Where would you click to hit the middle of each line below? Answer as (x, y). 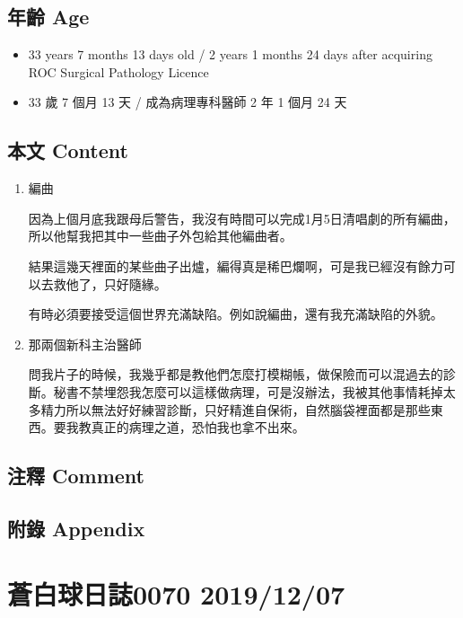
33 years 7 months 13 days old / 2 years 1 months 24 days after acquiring (230, 54)
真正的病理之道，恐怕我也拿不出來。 (198, 427)
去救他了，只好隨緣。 (104, 283)
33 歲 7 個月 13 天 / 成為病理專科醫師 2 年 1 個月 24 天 (188, 102)
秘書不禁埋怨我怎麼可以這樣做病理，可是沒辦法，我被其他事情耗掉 (248, 391)
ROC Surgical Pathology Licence (118, 71)
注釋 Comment (76, 476)
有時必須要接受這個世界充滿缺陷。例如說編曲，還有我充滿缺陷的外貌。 (236, 314)
